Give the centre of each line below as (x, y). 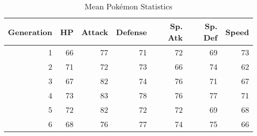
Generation (30, 32)
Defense (131, 32)
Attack (95, 32)
